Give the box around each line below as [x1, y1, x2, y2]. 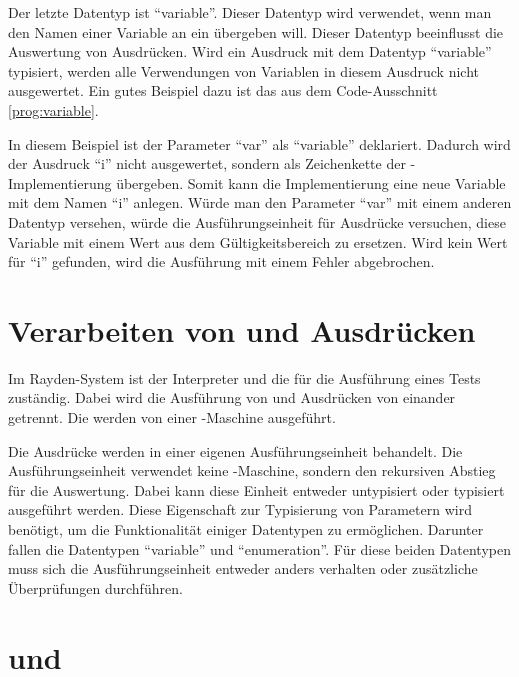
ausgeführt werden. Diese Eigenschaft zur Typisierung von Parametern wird [8, 499, 472, 520]
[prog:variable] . [8, 99, 99, 120]
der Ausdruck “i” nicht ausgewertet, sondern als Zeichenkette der [8, 153, 406, 174]
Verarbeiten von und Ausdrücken [8, 309, 476, 350]
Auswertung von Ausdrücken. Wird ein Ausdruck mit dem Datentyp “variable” [8, 41, 492, 62]
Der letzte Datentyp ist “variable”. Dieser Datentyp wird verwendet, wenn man [8, 2, 492, 22]
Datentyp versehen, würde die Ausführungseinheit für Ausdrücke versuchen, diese [8, 211, 506, 232]
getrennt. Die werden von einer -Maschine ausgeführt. [8, 407, 336, 428]
